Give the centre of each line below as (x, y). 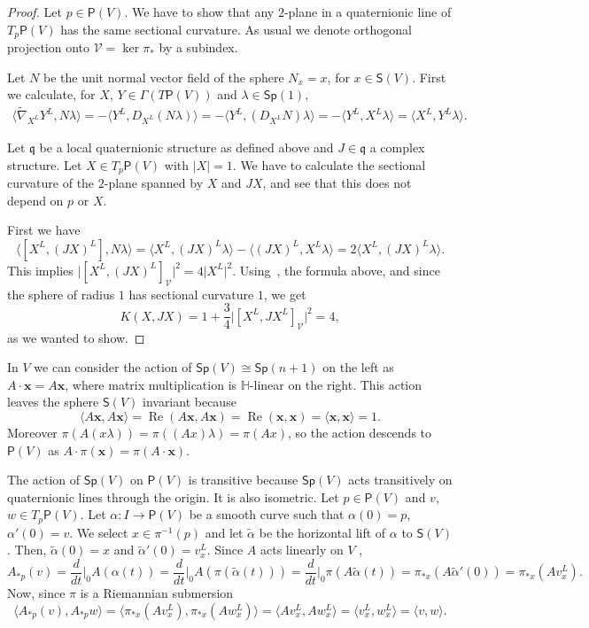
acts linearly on (302, 550)
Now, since (36, 593)
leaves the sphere (53, 402)
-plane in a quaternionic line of (368, 12)
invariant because (189, 402)
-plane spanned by (154, 183)
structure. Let (45, 164)
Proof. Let (35, 12)
